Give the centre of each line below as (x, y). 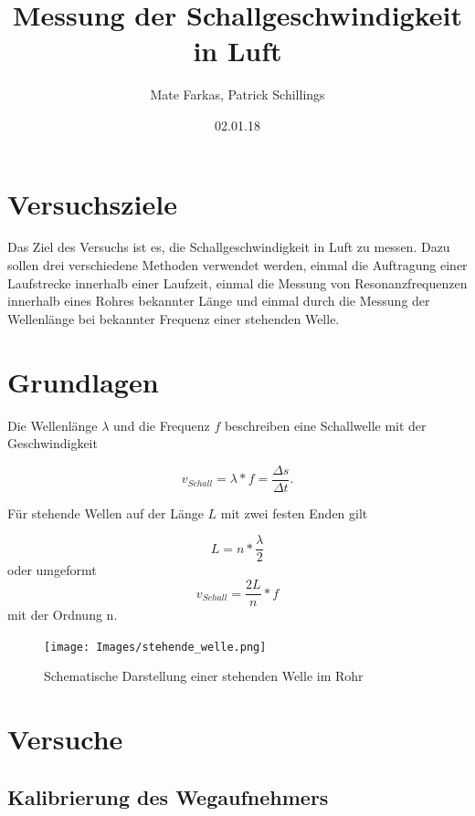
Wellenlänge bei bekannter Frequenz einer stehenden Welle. (174, 318)
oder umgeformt (52, 570)
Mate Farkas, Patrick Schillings (237, 94)
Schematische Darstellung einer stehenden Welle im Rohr (204, 676)
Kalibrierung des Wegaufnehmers (168, 796)
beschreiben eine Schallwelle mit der (325, 425)
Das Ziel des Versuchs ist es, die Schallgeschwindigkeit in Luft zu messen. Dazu (229, 247)
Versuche (65, 739)
